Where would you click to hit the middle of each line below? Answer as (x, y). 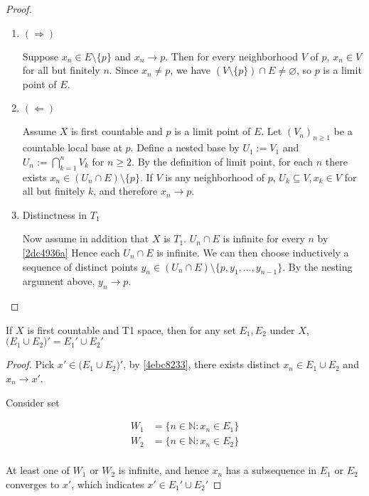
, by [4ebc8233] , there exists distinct (202, 364)
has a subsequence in (271, 470)
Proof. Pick (30, 364)
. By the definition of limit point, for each (223, 161)
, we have (191, 70)
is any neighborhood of (215, 177)
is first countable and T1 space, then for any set (132, 329)
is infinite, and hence (164, 470)
